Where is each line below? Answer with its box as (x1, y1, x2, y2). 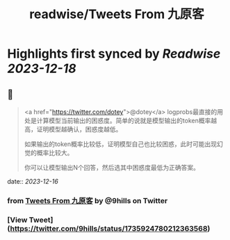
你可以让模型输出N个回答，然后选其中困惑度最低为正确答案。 (24, 163, 200, 171)
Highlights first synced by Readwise (7, 46, 221, 62)
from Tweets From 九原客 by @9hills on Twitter (7, 195, 168, 205)
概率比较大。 (36, 149, 74, 157)
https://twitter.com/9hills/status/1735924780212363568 (10, 223, 208, 233)
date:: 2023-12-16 (7, 177, 59, 185)
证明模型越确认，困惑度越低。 (36, 125, 122, 133)
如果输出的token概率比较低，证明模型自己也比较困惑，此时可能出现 (24, 140, 217, 148)
